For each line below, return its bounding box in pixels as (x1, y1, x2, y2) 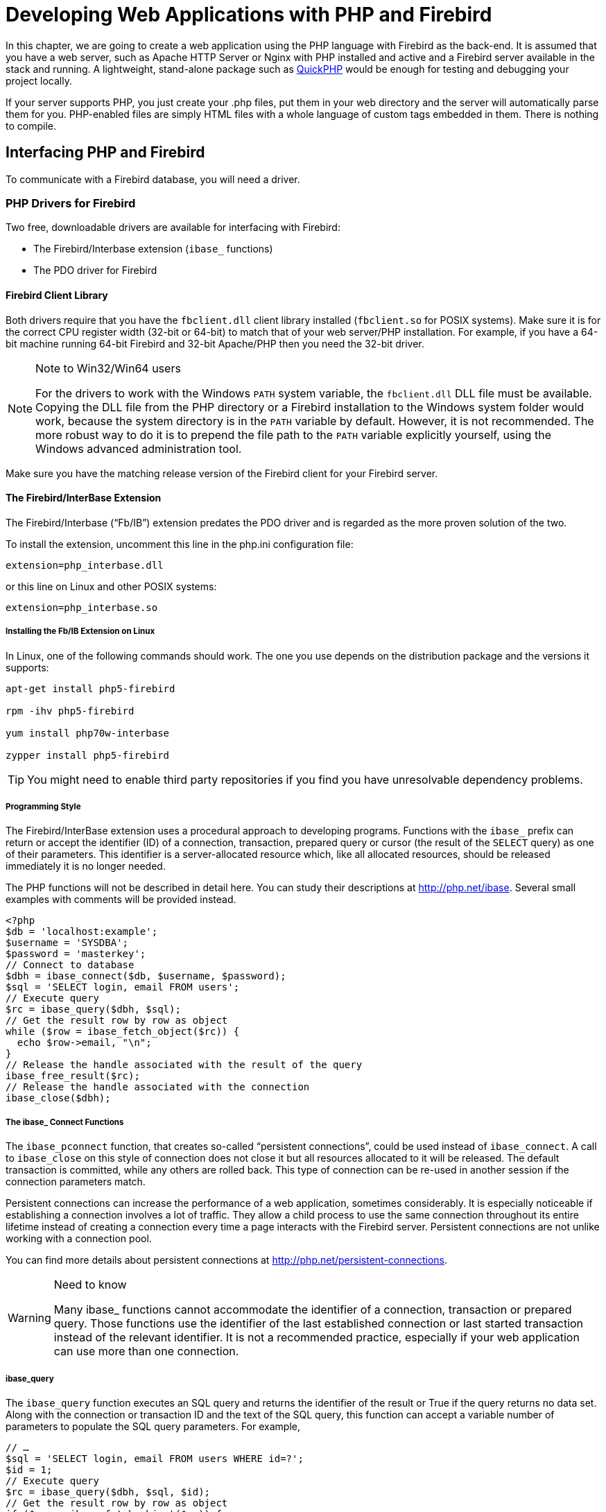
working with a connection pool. (6, 1232, 152, 1245)
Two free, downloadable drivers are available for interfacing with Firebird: (6, 221, 340, 234)
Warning (8, 1311, 51, 1325)
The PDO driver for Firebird (33, 264, 157, 277)
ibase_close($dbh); (6, 1092, 111, 1104)
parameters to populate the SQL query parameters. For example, (6, 1420, 300, 1432)
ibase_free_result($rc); (6, 1070, 140, 1082)
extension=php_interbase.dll (6, 559, 164, 571)
